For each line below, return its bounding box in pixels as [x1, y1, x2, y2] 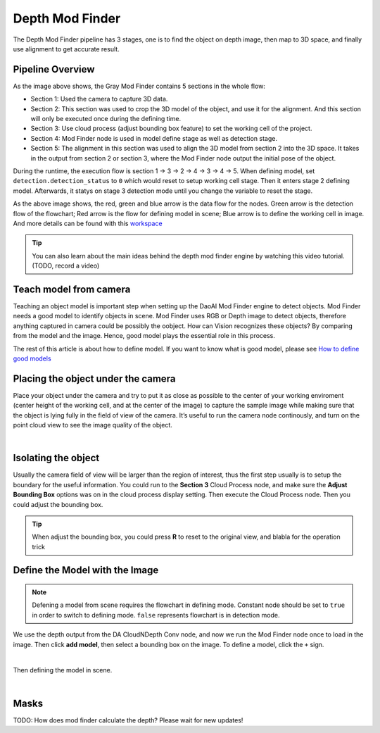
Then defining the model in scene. [13, 666, 113, 675]
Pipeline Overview [13, 63, 95, 75]
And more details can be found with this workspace [13, 219, 163, 227]
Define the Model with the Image [13, 564, 159, 577]
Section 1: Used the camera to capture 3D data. [30, 95, 168, 104]
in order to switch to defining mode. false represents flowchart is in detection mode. [32, 610, 280, 619]
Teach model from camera [13, 283, 131, 295]
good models [13, 354, 52, 363]
